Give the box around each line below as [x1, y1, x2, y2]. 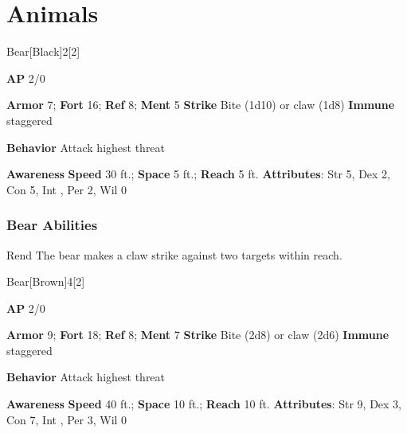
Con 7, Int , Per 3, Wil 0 [6, 411, 127, 427]
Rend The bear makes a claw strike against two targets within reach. [6, 246, 342, 263]
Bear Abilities [6, 215, 98, 235]
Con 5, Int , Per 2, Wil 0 [6, 181, 127, 197]
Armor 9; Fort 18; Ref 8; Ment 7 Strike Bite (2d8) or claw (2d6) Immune [6, 326, 389, 343]
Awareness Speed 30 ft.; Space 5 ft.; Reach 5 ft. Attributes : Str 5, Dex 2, [6, 166, 391, 182]
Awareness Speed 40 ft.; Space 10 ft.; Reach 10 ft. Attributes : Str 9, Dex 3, [6, 396, 402, 412]
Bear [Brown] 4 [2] [6, 273, 85, 290]
